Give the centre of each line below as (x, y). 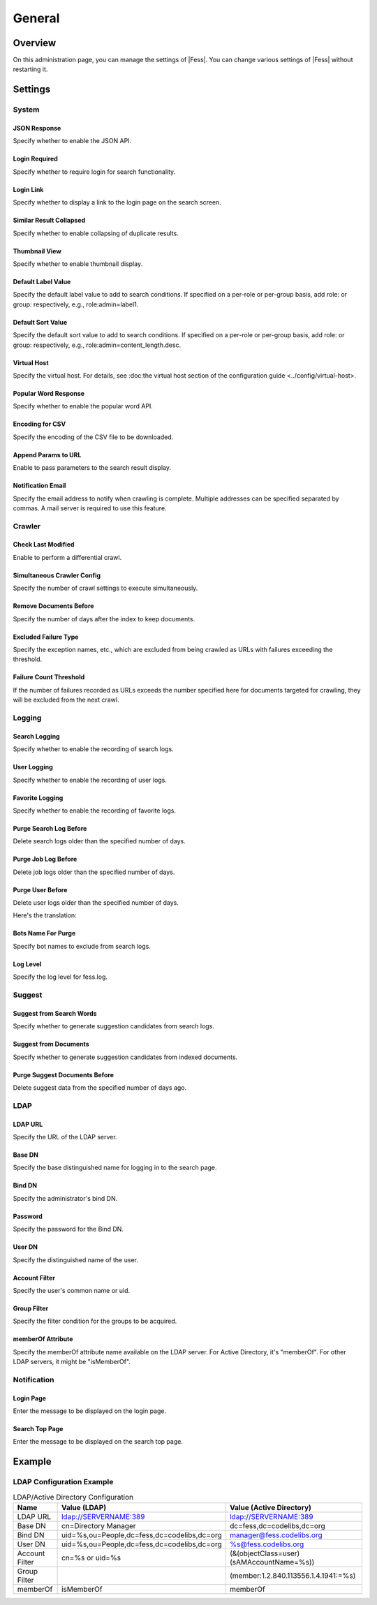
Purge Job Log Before (45, 859)
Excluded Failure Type (46, 637)
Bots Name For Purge (44, 933)
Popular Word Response (49, 393)
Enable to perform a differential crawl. (67, 557)
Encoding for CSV (39, 424)
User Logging (33, 767)
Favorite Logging (38, 798)
